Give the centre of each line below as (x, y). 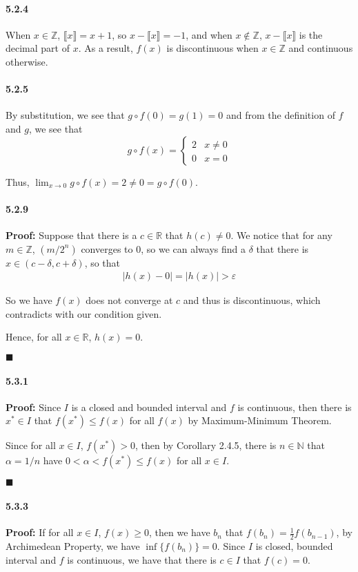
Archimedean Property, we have (73, 545)
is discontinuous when (212, 48)
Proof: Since (33, 407)
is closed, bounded (294, 545)
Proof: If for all (40, 532)
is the (311, 34)
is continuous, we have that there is (142, 559)
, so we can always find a (193, 248)
